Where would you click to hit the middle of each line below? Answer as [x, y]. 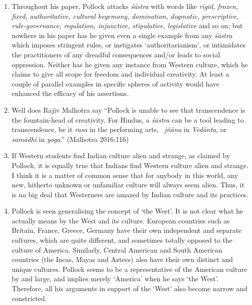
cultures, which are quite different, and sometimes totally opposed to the [122, 240]
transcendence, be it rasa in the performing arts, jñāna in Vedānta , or [119, 129]
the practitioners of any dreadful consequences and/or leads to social [116, 54]
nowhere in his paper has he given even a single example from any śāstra [122, 35]
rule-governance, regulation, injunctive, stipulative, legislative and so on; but [127, 25]
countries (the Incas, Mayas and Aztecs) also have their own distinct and [122, 259]
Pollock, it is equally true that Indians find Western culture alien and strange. [130, 165]
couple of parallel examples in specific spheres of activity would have [115, 83]
